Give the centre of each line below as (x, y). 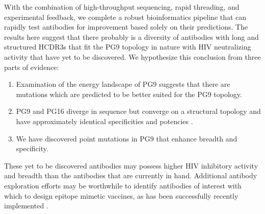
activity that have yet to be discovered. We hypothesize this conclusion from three (132, 56)
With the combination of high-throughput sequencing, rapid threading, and (122, 7)
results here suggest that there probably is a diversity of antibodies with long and (131, 37)
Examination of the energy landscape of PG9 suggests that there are (123, 84)
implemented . (26, 206)
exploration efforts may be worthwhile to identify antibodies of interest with (123, 185)
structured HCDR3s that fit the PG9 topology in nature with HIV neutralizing (128, 47)
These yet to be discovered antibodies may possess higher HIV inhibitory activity (131, 165)
